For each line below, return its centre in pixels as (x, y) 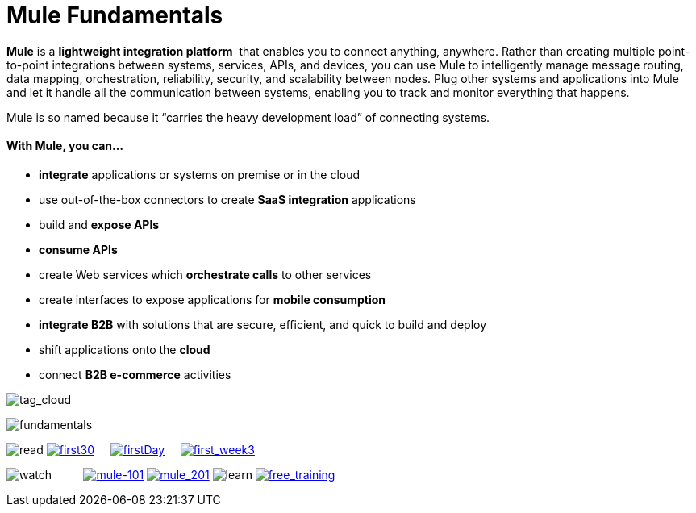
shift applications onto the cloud (125, 349)
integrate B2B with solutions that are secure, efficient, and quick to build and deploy (263, 324)
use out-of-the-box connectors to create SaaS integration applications (227, 199)
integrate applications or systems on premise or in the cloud (200, 174)
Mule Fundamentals (115, 15)
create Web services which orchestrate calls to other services (205, 274)
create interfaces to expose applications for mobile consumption (213, 299)
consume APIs (78, 249)
